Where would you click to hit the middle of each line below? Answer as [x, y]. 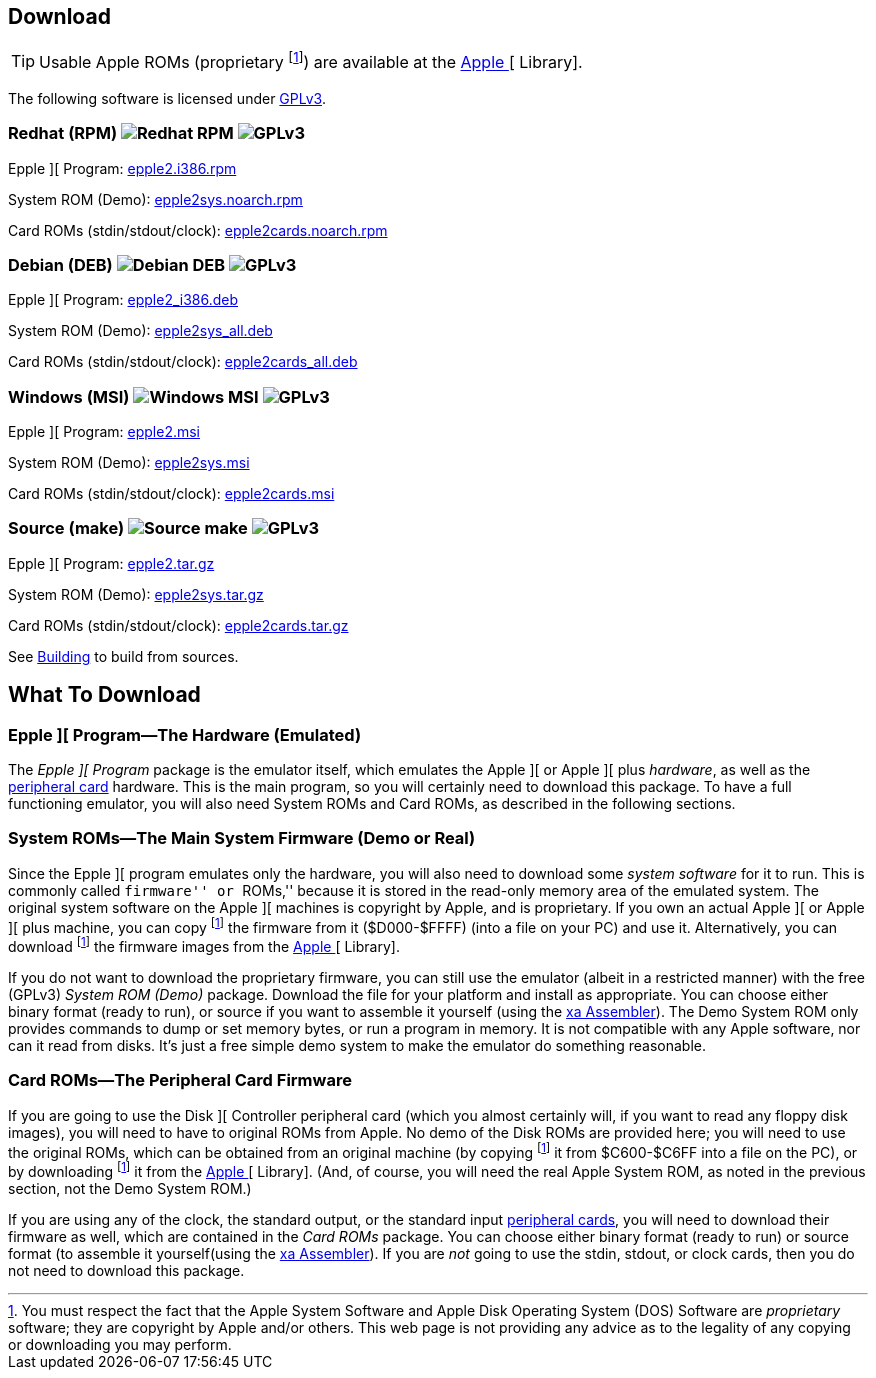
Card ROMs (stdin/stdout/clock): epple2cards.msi [171, 493]
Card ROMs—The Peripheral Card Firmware [180, 1080]
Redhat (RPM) [63, 133]
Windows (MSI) [69, 396]
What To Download [104, 695]
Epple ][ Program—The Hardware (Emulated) [185, 734]
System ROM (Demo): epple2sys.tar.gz [136, 594]
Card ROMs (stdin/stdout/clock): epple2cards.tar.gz [178, 625]
